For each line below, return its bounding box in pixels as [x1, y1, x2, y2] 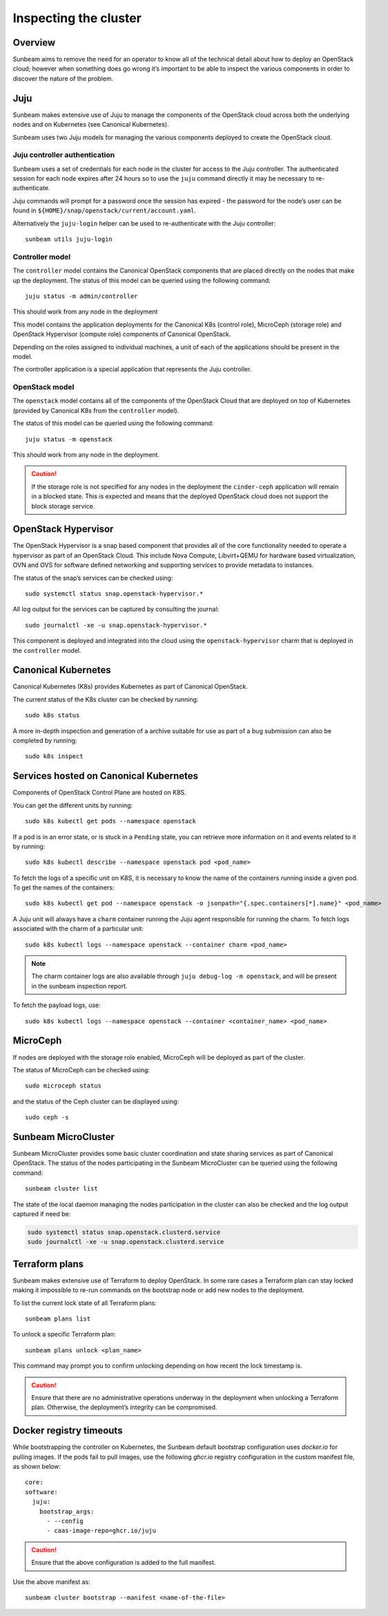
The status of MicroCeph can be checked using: [12, 1065, 150, 1074]
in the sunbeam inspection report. [31, 982, 128, 990]
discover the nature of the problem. [12, 74, 114, 82]
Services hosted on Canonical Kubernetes [12, 770, 198, 782]
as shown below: [12, 1462, 61, 1470]
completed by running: [12, 737, 77, 745]
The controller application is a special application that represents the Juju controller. [12, 365, 252, 374]
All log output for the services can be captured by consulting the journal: [12, 605, 220, 614]
